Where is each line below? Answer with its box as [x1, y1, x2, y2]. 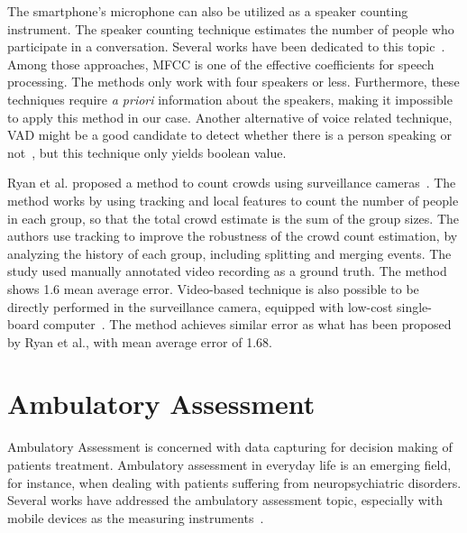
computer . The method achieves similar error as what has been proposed [43, 315, 452, 334]
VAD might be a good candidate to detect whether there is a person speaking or [7, 125, 452, 144]
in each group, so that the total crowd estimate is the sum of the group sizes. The [7, 208, 460, 227]
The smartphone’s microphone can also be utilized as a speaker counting [7, 2, 408, 20]
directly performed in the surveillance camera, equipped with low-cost [7, 297, 393, 316]
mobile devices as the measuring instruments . [7, 508, 264, 527]
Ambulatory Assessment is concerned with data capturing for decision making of [7, 437, 453, 456]
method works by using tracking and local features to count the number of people [7, 190, 459, 209]
